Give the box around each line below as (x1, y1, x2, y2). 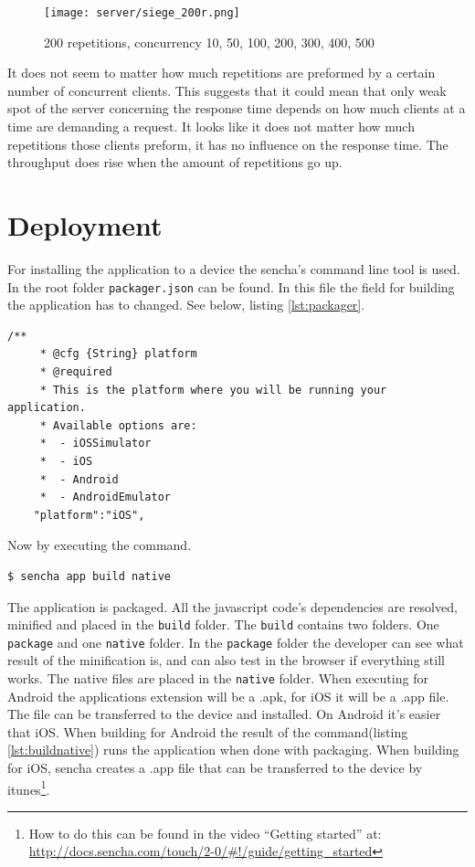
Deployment (7, 206, 163, 243)
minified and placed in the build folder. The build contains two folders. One (7, 615, 439, 634)
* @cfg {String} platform (39, 347, 197, 361)
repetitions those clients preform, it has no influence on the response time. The (7, 134, 449, 153)
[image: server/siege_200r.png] (44, 6, 240, 19)
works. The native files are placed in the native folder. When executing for (7, 669, 428, 687)
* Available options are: (39, 418, 197, 432)
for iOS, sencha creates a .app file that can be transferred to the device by (7, 758, 423, 777)
